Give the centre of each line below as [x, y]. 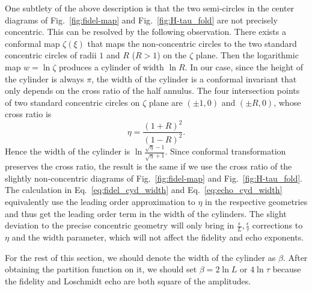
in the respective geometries [256, 202]
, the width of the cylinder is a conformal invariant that [194, 78]
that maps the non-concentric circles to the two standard [192, 43]
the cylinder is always [44, 78]
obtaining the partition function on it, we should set [101, 269]
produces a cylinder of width [112, 66]
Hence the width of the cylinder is [68, 151]
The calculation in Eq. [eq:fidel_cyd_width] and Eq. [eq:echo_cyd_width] [144, 190]
